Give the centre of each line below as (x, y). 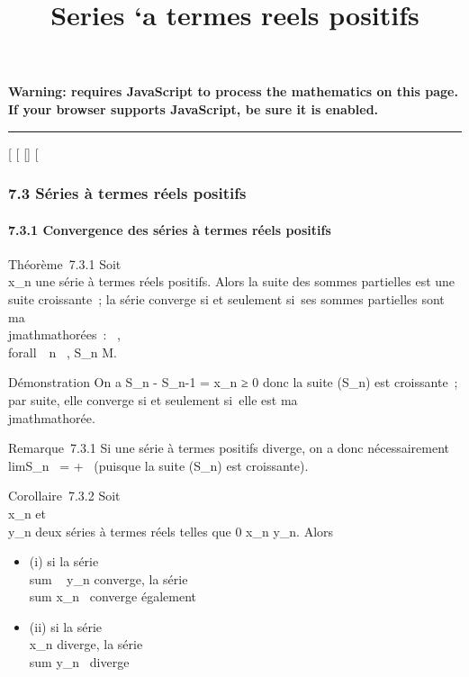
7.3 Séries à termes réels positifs (127, 193)
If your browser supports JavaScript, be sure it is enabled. (194, 108)
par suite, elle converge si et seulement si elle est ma (153, 399)
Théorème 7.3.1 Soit (65, 263)
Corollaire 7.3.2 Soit (64, 496)
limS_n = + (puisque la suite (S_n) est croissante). (158, 465)
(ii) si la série (66, 626)
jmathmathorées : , (64, 334)
